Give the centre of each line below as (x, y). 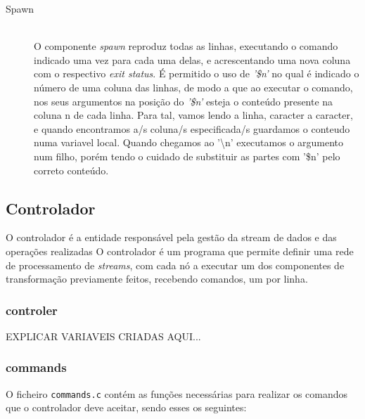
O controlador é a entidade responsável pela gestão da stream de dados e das (171, 237)
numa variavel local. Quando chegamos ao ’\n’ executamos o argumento (189, 142)
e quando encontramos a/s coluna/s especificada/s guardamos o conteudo (192, 128)
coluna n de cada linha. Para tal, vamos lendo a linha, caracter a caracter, (193, 115)
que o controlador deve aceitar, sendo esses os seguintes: (126, 407)
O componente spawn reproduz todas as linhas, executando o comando (186, 46)
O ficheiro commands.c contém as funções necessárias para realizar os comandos (177, 393)
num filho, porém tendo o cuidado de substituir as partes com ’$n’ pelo (187, 156)
